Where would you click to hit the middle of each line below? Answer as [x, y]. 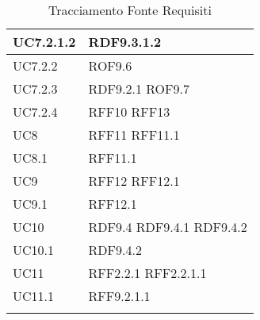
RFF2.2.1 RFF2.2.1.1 [147, 273]
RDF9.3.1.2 [125, 42]
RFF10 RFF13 [129, 112]
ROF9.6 [110, 66]
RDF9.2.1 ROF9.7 [139, 89]
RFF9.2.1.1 [119, 296]
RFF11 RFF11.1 [134, 135]
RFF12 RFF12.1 [134, 181]
